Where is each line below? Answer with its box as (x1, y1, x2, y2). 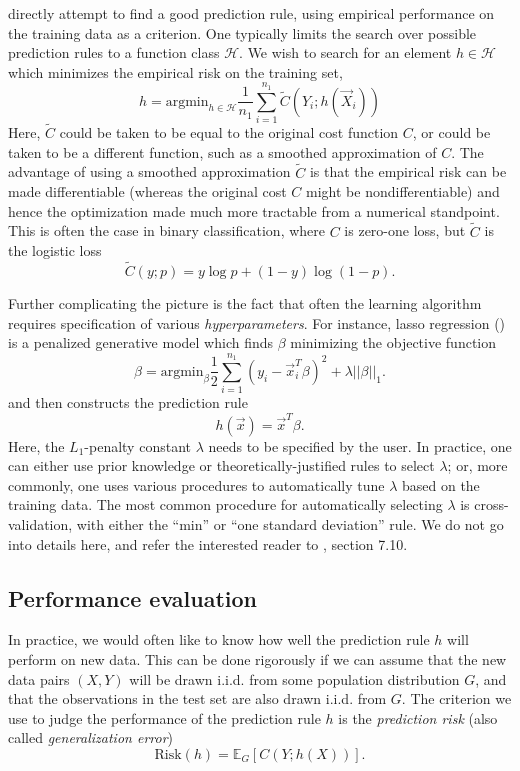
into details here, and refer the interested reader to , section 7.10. (8, 533, 408, 554)
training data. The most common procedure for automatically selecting (8, 494, 443, 515)
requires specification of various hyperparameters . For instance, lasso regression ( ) (8, 312, 506, 333)
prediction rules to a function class (8, 42, 220, 63)
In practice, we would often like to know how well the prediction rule (8, 629, 430, 650)
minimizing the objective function (290, 332, 497, 353)
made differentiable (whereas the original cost (8, 181, 287, 202)
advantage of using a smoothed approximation (8, 161, 291, 182)
